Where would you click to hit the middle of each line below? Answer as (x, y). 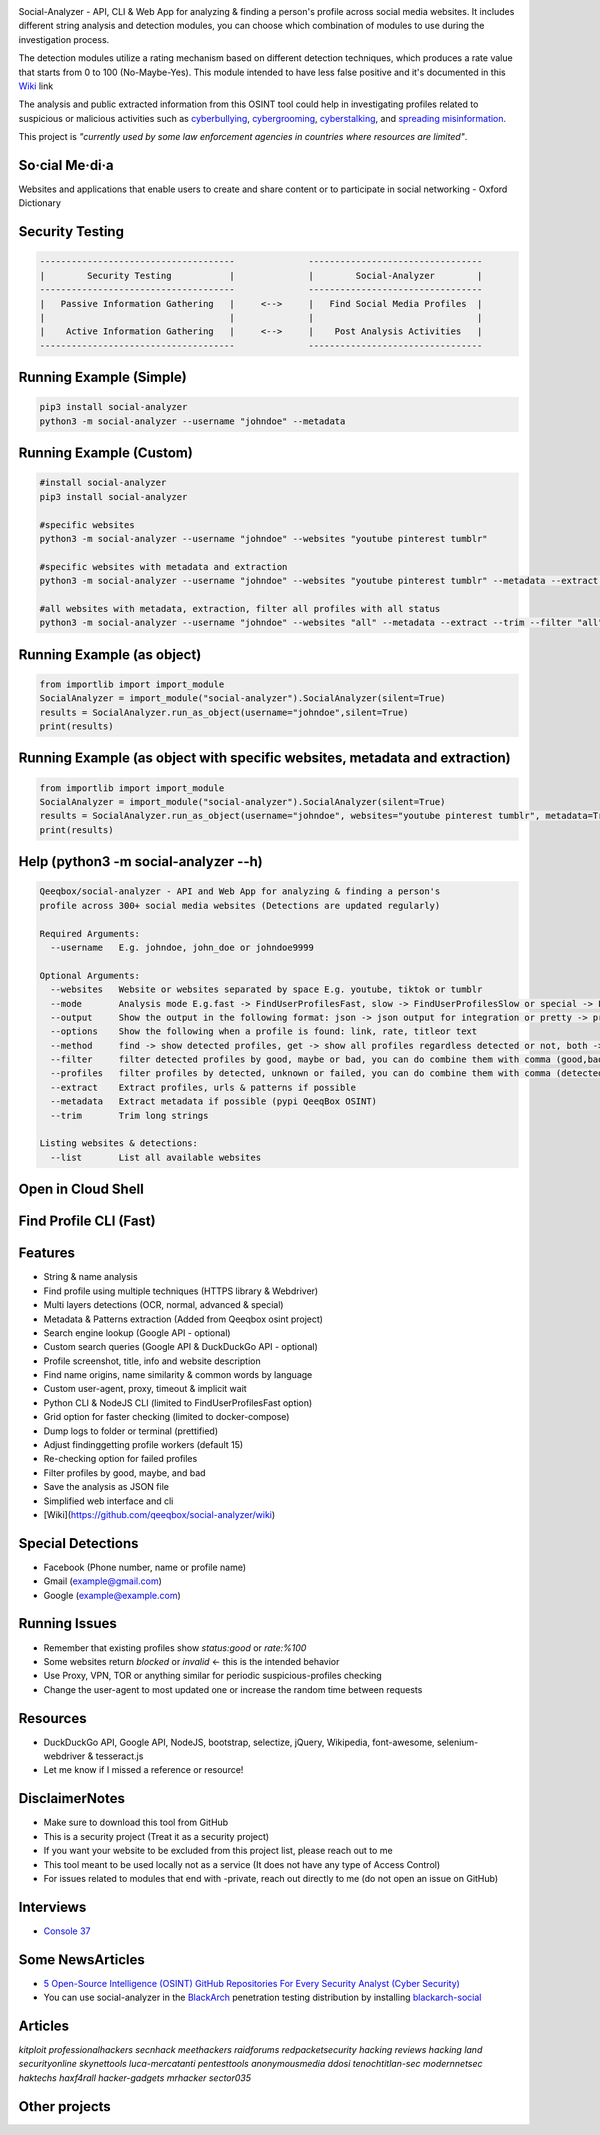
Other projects (65, 2106)
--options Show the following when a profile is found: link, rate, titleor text (264, 1031)
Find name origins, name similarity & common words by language (178, 1375)
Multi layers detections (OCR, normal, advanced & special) (163, 1305)
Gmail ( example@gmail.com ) (102, 1581)
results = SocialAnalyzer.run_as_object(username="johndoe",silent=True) (224, 712)
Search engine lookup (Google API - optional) (137, 1332)
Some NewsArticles (81, 1959)
